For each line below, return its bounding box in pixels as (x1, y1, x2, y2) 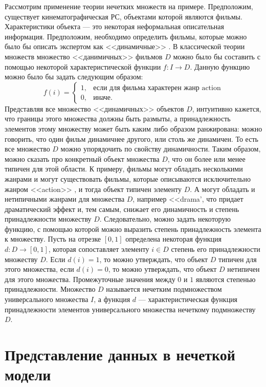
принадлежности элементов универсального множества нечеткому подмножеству (5, 304, 256, 314)
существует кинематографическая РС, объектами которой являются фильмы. (5, 11, 242, 21)
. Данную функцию (190, 61, 250, 72)
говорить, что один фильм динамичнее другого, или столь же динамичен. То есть (5, 133, 258, 144)
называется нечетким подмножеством (106, 284, 222, 294)
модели (5, 364, 51, 385)
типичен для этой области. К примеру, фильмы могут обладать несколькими (5, 163, 243, 174)
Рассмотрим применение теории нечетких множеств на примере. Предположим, (5, 1, 253, 11)
